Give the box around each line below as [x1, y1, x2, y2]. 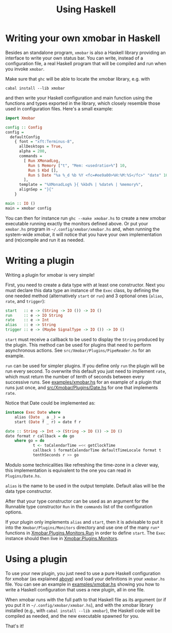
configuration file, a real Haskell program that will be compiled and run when [5, 60, 166, 66]
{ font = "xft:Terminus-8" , [14, 139, 74, 144]
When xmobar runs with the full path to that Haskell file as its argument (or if [5, 597, 166, 603]
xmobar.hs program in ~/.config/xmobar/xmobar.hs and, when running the [5, 226, 160, 232]
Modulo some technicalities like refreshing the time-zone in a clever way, [5, 462, 160, 468]
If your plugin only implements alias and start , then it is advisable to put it [5, 519, 163, 525]
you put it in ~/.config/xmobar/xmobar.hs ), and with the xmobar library [5, 602, 154, 608]
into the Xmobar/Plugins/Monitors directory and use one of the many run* [5, 524, 160, 530]
